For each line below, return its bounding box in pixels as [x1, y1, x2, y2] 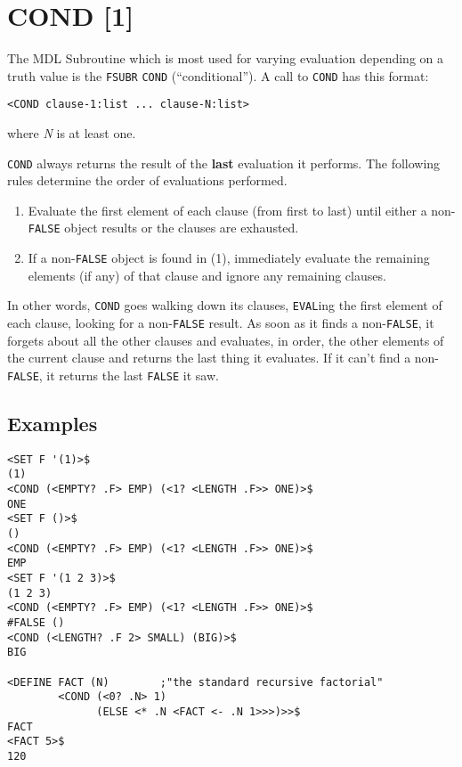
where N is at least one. [7, 124, 136, 143]
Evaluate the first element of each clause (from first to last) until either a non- [28, 200, 456, 219]
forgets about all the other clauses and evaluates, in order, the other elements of [7, 330, 444, 349]
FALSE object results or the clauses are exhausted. [28, 218, 299, 237]
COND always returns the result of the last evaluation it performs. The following [7, 153, 441, 172]
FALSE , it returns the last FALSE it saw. [7, 365, 219, 384]
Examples [7, 409, 98, 437]
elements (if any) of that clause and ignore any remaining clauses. [28, 265, 386, 284]
